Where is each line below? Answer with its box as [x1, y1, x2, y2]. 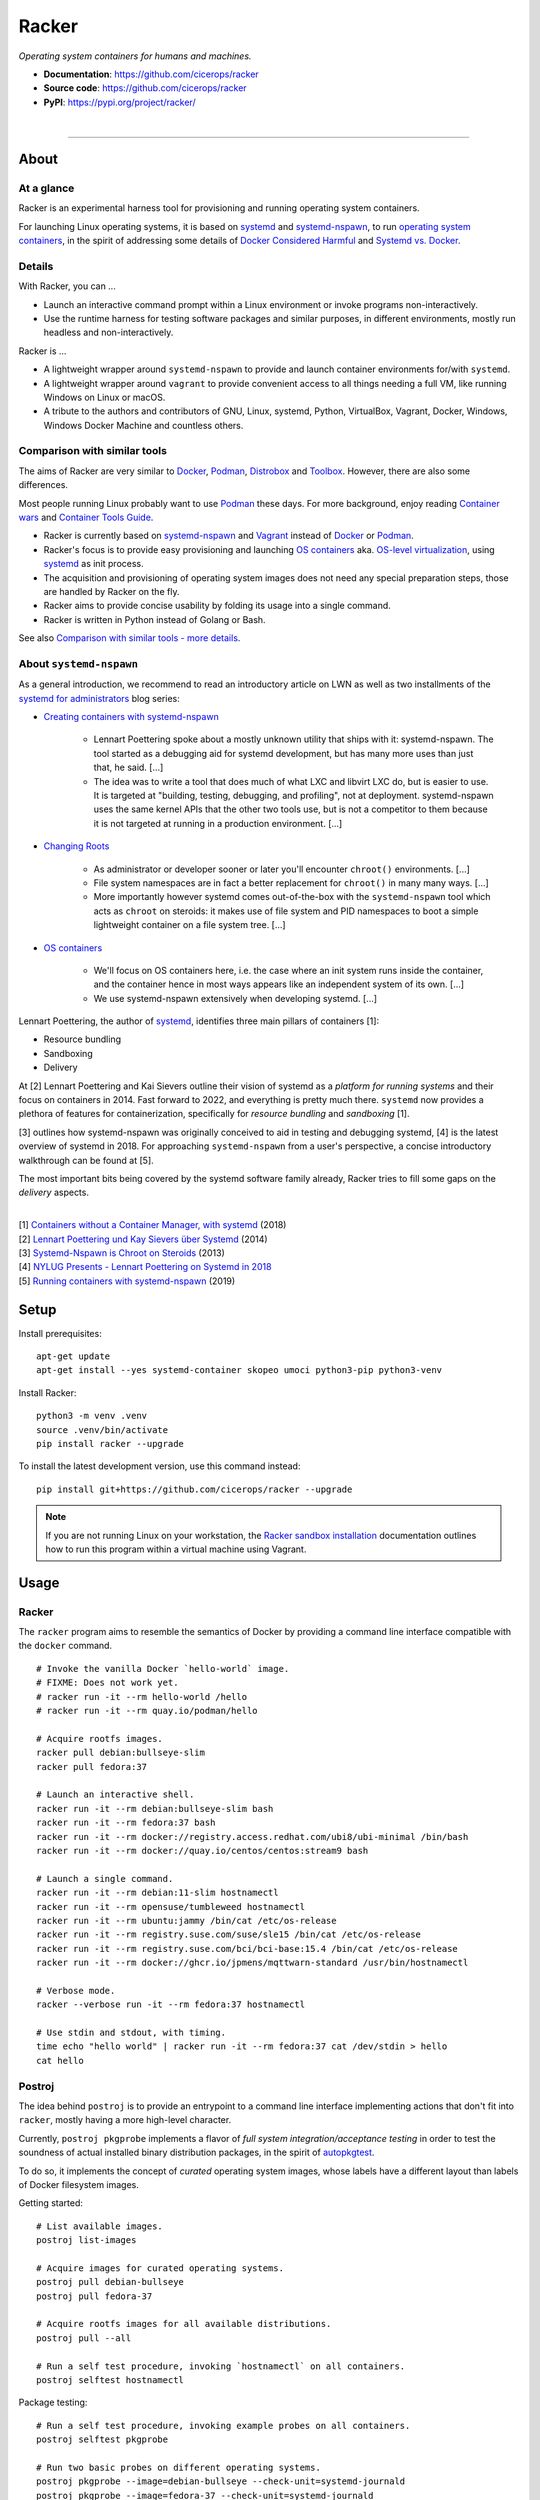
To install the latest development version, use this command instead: [18, 1460, 301, 1472]
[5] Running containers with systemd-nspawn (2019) [18, 1275, 236, 1287]
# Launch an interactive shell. [36, 1789, 195, 1800]
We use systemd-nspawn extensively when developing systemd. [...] [93, 992, 378, 1004]
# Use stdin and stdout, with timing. [36, 2027, 227, 2039]
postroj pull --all [36, 2332, 132, 2344]
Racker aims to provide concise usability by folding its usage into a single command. [43, 600, 392, 612]
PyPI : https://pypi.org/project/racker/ [43, 96, 196, 108]
